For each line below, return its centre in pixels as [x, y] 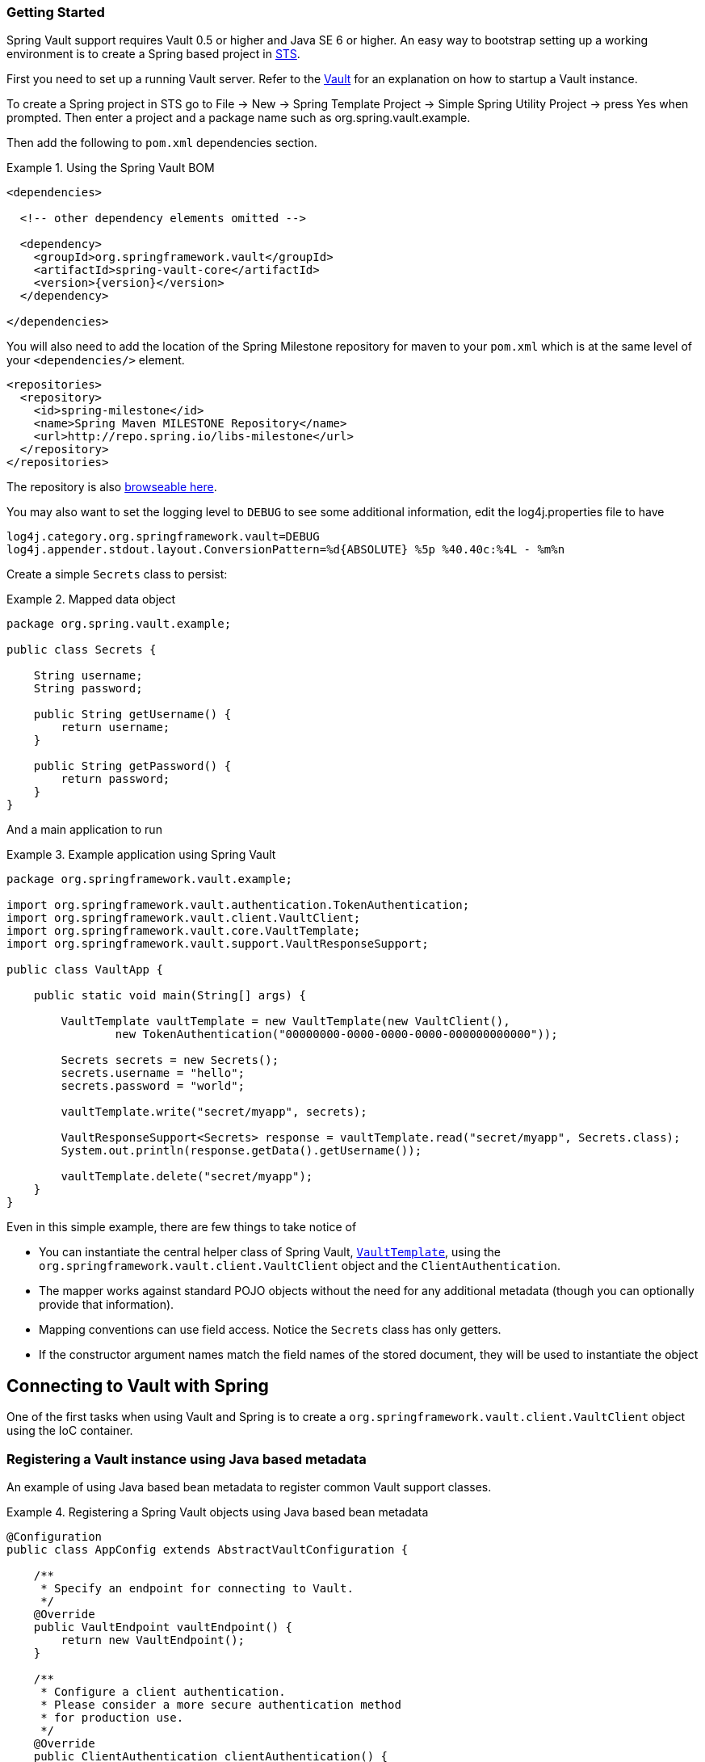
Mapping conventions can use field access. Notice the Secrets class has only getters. [270, 1330]
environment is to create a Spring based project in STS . [153, 54]
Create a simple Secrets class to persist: [117, 574]
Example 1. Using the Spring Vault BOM [111, 168]
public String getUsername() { [132, 715]
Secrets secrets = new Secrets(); [170, 1060]
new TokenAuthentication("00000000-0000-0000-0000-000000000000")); [336, 1034]
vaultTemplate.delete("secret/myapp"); [187, 1177]
